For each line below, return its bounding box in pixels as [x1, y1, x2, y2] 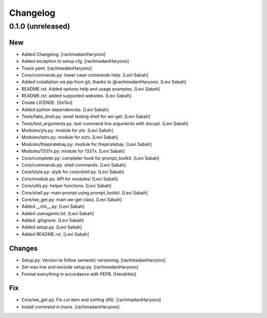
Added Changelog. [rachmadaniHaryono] [21, 51, 106, 57]
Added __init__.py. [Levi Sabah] [21, 203, 85, 210]
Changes [9, 244, 38, 252]
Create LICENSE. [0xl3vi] [21, 99, 73, 106]
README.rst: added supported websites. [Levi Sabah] [21, 93, 132, 99]
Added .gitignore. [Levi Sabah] [21, 218, 84, 224]
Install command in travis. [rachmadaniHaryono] [21, 304, 120, 310]
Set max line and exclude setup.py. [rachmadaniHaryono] [21, 264, 138, 270]
